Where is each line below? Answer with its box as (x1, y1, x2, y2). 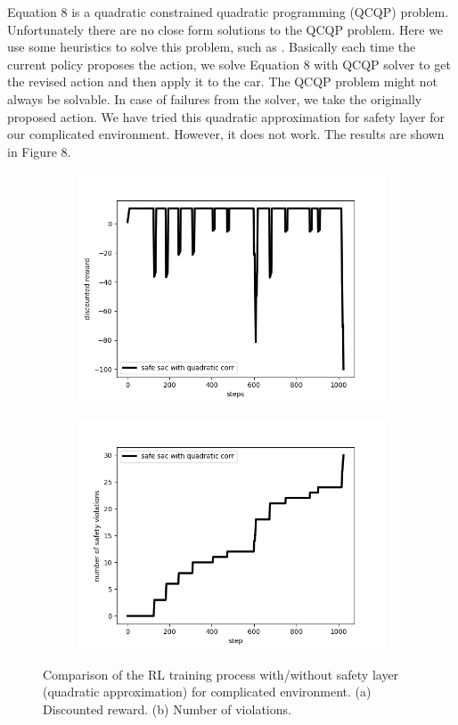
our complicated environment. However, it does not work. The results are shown (7, 125, 445, 143)
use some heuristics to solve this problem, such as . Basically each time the (7, 37, 416, 56)
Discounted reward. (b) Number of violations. (43, 699, 291, 718)
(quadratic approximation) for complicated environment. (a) (43, 682, 372, 701)
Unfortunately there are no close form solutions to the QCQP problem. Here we (7, 20, 444, 38)
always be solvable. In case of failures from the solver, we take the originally (7, 89, 422, 108)
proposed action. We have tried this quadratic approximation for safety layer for (7, 107, 445, 126)
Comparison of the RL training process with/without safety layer (43, 664, 399, 683)
